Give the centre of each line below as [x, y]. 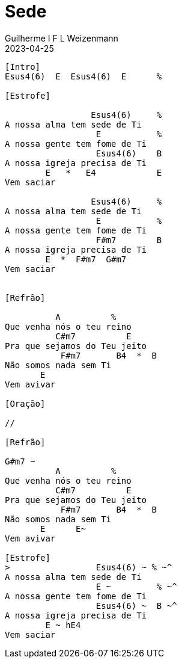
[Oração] [25, 403]
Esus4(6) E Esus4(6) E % [83, 76]
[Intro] [23, 66]
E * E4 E [104, 172]
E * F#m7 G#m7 [86, 259]
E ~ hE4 [63, 625]
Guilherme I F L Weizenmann [62, 38]
